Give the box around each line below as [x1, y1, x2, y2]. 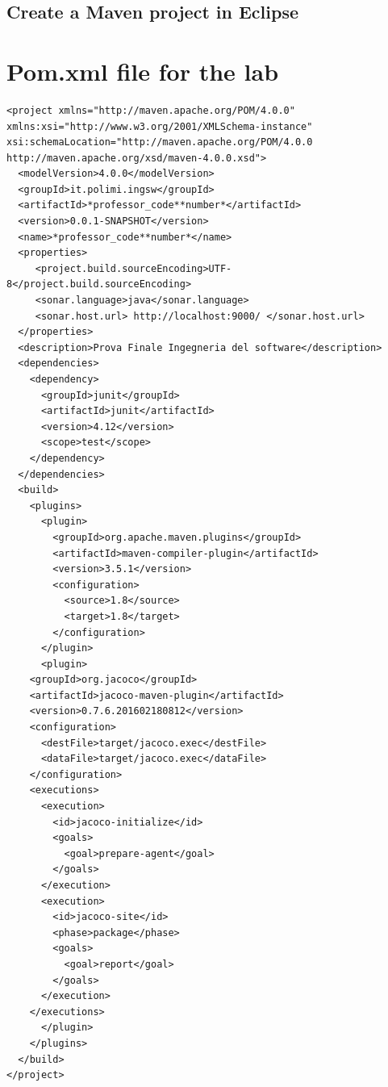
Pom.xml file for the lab [6, 54, 279, 87]
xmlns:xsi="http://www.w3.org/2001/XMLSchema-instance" [6, 120, 313, 132]
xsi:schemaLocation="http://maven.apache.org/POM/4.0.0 [6, 136, 313, 148]
